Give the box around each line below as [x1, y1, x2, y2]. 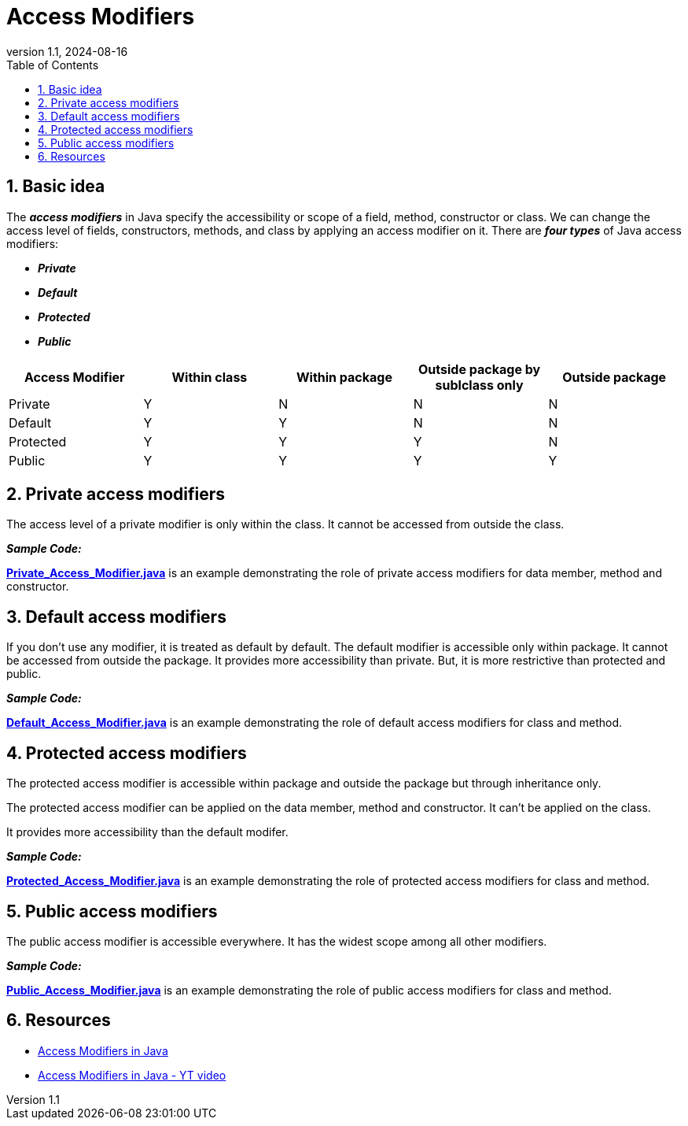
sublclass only [435, 376, 524, 393]
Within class [171, 369, 248, 385]
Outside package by [418, 361, 541, 377]
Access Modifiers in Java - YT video [38, 1068, 226, 1082]
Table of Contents [6, 57, 99, 72]
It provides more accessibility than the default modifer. [6, 825, 289, 839]
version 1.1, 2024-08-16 [6, 44, 128, 58]
